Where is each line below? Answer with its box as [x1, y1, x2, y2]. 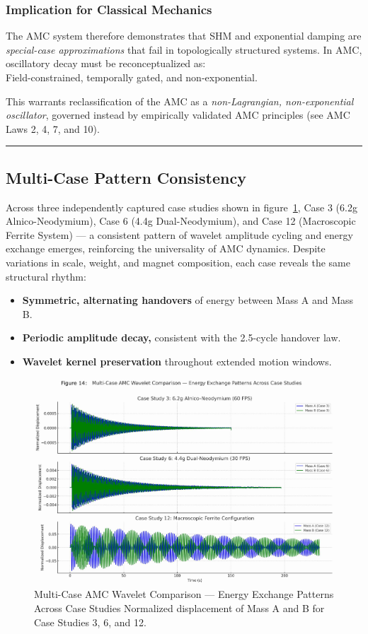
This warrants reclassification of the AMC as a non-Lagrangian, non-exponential [6, 93, 354, 108]
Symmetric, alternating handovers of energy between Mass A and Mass [22, 293, 354, 307]
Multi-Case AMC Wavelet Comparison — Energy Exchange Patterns [34, 587, 334, 601]
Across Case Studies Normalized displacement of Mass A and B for [34, 601, 325, 616]
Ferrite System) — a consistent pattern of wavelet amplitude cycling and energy [6, 227, 353, 242]
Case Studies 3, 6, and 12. [34, 614, 146, 629]
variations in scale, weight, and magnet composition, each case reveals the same [6, 254, 350, 269]
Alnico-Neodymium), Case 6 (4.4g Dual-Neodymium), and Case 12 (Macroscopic [6, 213, 356, 228]
